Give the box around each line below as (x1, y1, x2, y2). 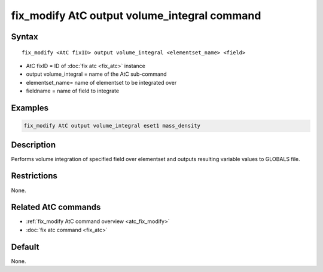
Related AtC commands (11, 202, 101, 212)
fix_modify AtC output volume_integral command (11, 9, 261, 22)
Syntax (11, 32, 38, 42)
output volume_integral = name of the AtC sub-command (26, 70, 167, 78)
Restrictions (11, 171, 58, 181)
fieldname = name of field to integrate (26, 87, 120, 95)
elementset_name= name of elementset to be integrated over (26, 79, 177, 86)
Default (11, 242, 39, 252)
